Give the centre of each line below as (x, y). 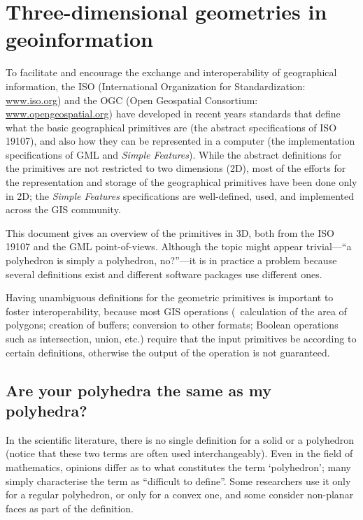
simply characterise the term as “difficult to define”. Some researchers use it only (178, 481)
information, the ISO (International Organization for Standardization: (156, 86)
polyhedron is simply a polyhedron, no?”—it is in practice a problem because (171, 260)
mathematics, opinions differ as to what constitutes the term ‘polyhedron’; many (179, 467)
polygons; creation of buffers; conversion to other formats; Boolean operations (172, 325)
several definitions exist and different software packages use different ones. (164, 274)
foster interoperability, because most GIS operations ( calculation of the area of (176, 311)
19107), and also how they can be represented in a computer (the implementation (180, 141)
